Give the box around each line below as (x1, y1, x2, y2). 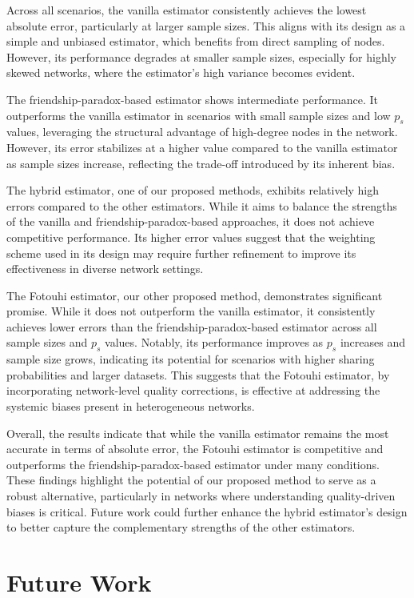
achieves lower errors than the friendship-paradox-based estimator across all (6, 318, 377, 335)
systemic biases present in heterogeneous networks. (6, 398, 255, 415)
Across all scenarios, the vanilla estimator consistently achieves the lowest (6, 2, 367, 18)
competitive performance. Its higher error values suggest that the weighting (6, 228, 376, 245)
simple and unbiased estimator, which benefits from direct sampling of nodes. (6, 33, 385, 50)
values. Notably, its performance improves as (105, 334, 324, 351)
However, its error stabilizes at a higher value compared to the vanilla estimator (6, 138, 398, 155)
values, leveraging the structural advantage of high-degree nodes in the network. (6, 123, 398, 140)
